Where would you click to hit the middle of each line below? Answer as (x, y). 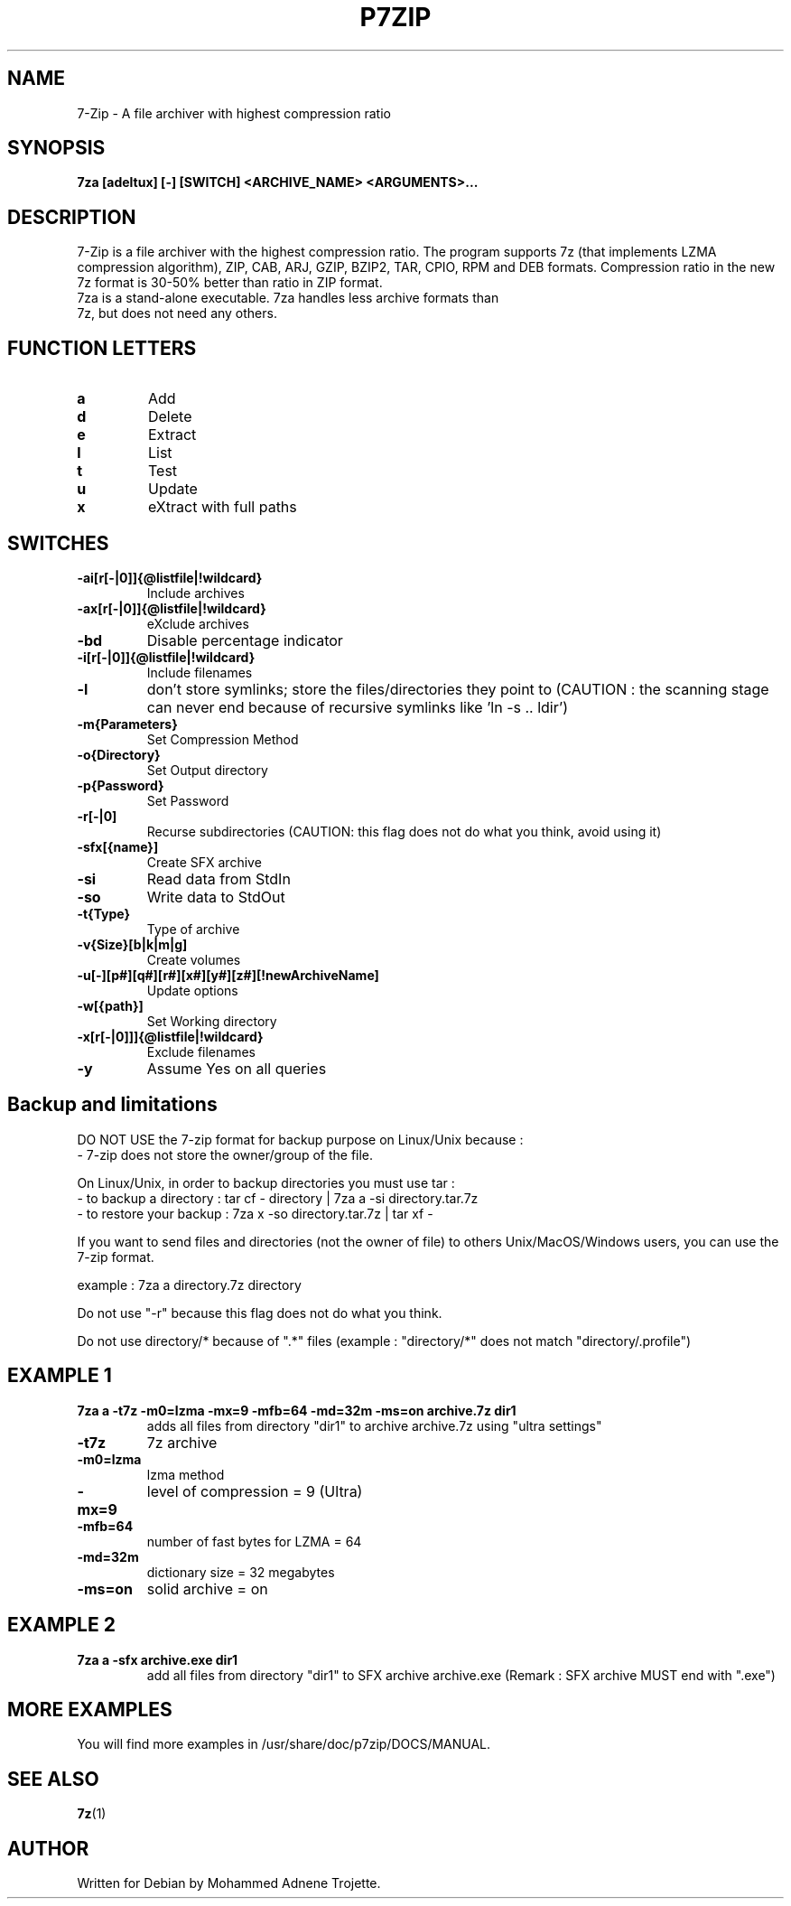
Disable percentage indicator (245, 640)
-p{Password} (121, 785)
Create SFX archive (204, 862)
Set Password (188, 800)
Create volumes (194, 959)
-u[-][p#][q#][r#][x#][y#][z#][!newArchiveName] (228, 975)
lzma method (186, 1474)
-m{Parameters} (127, 724)
